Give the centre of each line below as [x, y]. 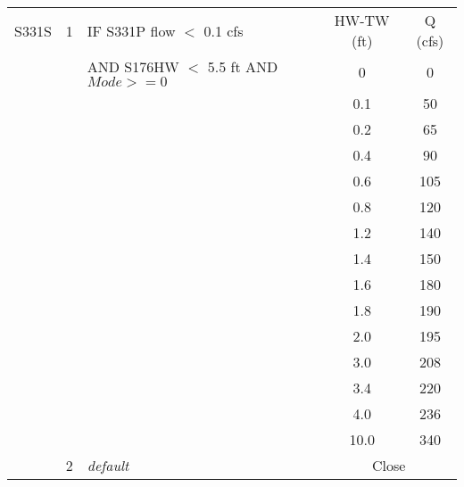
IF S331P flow [131, 30]
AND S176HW [133, 66]
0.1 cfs [224, 30]
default [108, 465]
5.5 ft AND [243, 66]
